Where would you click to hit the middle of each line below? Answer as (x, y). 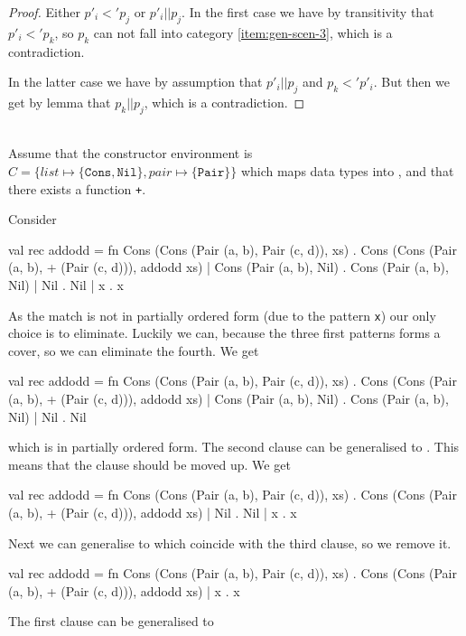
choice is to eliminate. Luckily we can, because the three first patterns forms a (224, 333)
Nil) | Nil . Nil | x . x (66, 285)
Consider (33, 219)
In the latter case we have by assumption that (135, 82)
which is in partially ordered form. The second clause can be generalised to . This (234, 447)
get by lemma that (60, 102)
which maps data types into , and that (347, 170)
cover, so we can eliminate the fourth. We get (134, 350)
